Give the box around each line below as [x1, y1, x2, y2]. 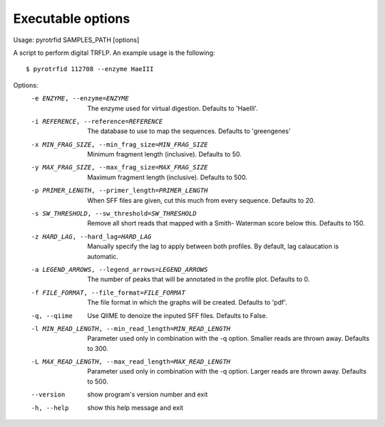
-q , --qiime [31, 312, 73, 320]
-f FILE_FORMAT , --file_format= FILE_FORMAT [31, 288, 185, 297]
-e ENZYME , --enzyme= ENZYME [31, 95, 130, 102]
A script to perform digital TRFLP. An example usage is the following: [13, 48, 215, 57]
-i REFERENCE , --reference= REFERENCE [31, 117, 163, 125]
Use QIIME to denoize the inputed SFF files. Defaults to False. [87, 311, 268, 320]
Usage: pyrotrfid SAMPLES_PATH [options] [13, 36, 140, 44]
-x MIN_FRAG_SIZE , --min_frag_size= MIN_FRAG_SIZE [31, 140, 208, 149]
